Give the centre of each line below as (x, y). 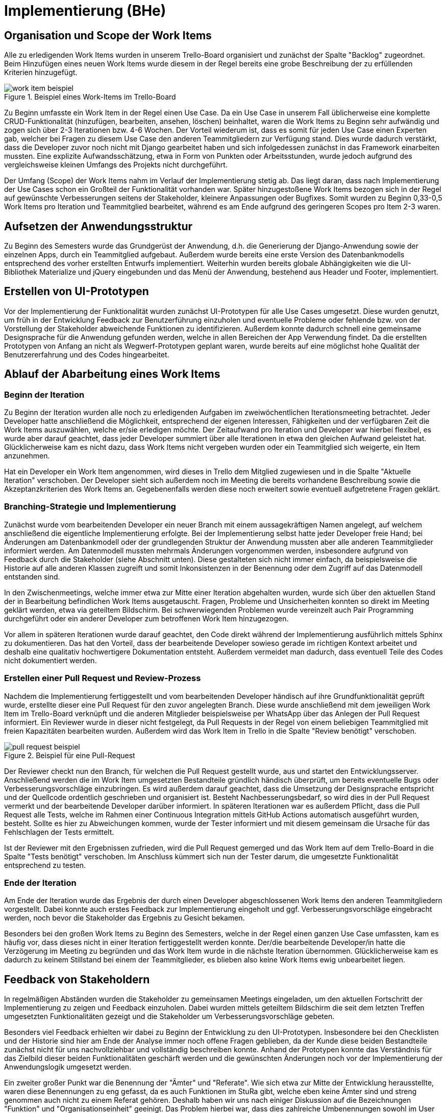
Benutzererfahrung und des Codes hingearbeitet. (87, 354)
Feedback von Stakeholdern (77, 979)
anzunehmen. (27, 456)
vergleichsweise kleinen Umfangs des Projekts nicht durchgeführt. (116, 165)
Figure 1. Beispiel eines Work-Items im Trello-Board (90, 97)
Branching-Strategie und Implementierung (90, 507)
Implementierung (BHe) (85, 11)
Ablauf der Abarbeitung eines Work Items (112, 374)
